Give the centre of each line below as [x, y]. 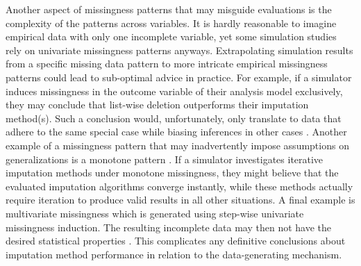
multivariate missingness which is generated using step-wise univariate [155, 213]
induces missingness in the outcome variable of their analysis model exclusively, [174, 91]
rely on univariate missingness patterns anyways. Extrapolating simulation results [179, 50]
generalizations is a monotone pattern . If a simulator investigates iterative [165, 159]
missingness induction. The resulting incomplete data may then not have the [169, 227]
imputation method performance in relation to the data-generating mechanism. [174, 254]
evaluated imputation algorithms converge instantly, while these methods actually [179, 186]
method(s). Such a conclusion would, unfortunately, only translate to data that [174, 118]
